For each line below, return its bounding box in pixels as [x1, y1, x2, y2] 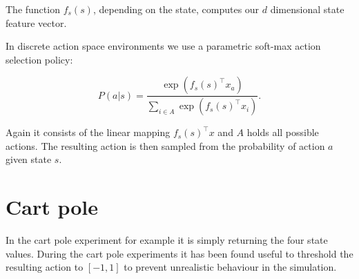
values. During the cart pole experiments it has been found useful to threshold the [6, 246, 353, 260]
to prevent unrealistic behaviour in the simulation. [124, 260, 337, 274]
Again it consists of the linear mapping [6, 125, 171, 139]
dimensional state [270, 2, 345, 16]
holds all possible [246, 125, 319, 139]
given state [6, 152, 52, 166]
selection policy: [6, 52, 73, 66]
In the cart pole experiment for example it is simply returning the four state [6, 233, 328, 247]
